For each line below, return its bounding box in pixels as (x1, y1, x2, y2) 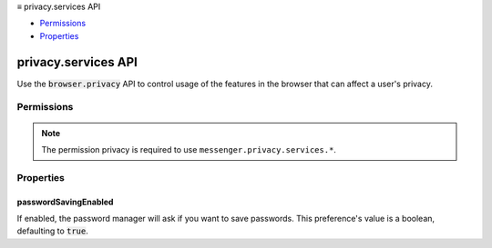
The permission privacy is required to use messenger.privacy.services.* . (41, 144, 337, 155)
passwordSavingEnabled (16, 196, 114, 207)
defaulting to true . (16, 225, 88, 236)
